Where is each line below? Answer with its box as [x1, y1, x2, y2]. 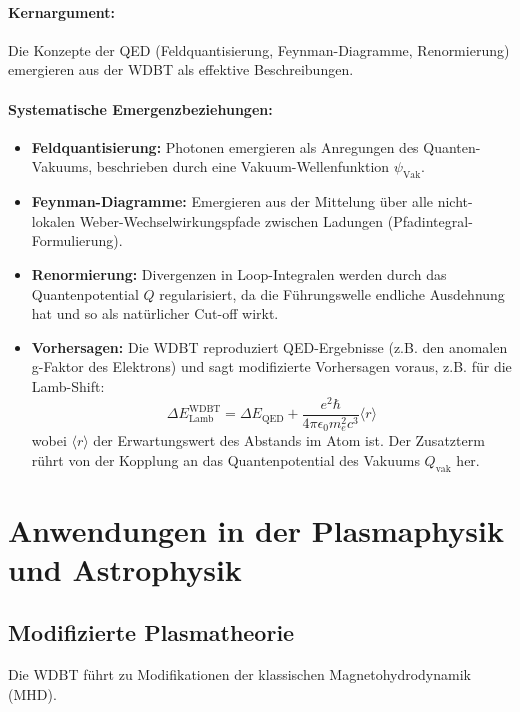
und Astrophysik [8, 548, 242, 589]
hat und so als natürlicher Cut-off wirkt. [31, 303, 279, 324]
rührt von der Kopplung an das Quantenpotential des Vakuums [31, 449, 420, 470]
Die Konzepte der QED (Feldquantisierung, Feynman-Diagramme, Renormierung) [8, 39, 510, 60]
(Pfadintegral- [387, 210, 473, 231]
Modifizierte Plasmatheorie [8, 617, 295, 648]
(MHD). [8, 683, 57, 704]
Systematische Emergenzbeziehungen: [8, 98, 273, 119]
